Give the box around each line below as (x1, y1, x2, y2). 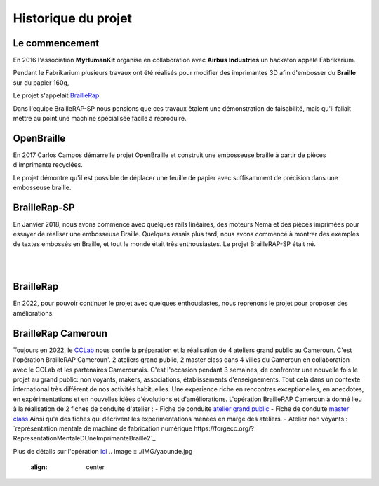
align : (30, 463, 48, 471)
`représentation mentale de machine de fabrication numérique (13, 424, 193, 433)
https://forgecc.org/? (194, 424, 254, 433)
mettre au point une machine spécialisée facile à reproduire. (13, 114, 187, 123)
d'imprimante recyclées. (13, 161, 84, 169)
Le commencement (13, 37, 100, 49)
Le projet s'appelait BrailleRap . (13, 91, 102, 100)
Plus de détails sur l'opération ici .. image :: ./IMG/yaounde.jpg (13, 447, 193, 455)
